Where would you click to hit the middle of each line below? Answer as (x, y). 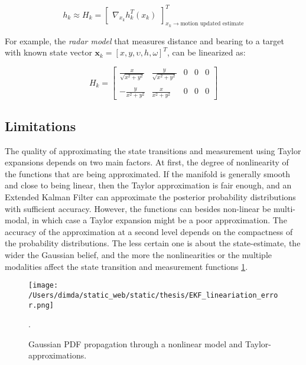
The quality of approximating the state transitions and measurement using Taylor (153, 150)
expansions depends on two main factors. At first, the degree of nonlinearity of (147, 162)
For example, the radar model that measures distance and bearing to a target (145, 40)
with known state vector (48, 52)
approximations (56, 355)
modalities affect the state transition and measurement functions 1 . (126, 266)
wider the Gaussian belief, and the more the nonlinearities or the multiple (139, 255)
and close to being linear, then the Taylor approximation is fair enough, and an (148, 185)
